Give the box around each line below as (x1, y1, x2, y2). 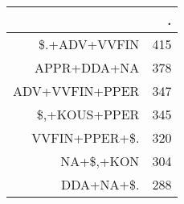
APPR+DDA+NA (34, 58, 140, 77)
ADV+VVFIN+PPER (13, 81, 140, 100)
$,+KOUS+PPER (36, 105, 140, 123)
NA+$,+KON (60, 152, 140, 170)
